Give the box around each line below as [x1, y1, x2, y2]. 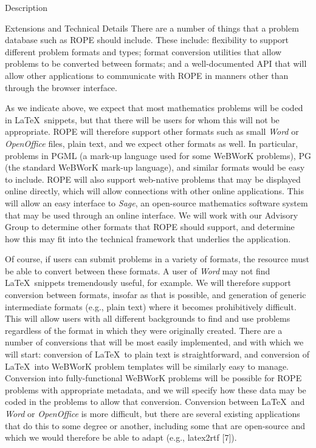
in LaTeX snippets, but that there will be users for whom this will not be [5, 113, 280, 126]
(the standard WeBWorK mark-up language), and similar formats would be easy [5, 161, 305, 174]
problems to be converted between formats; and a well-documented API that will [5, 57, 307, 70]
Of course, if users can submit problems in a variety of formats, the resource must [5, 253, 309, 265]
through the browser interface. [5, 81, 117, 93]
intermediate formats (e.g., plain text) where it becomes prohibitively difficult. [5, 300, 297, 313]
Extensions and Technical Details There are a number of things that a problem [5, 21, 299, 34]
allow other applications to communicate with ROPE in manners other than [5, 69, 289, 81]
